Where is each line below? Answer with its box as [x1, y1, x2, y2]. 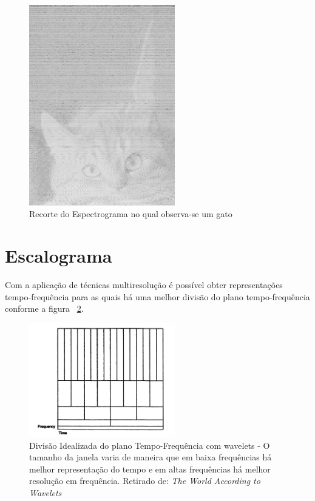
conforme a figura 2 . [5, 302, 84, 315]
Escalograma [5, 243, 112, 268]
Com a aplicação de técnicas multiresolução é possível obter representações [5, 278, 283, 291]
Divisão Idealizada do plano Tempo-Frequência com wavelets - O [29, 439, 270, 451]
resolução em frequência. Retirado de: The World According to [29, 474, 260, 487]
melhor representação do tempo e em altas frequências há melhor [29, 462, 271, 475]
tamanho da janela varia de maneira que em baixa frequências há [29, 451, 272, 463]
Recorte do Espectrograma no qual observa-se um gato [29, 207, 232, 220]
